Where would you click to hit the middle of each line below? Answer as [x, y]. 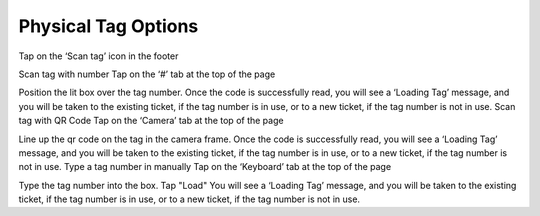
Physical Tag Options [108, 26]
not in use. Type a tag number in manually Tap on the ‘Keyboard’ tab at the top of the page [205, 167]
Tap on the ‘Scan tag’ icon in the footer [98, 56]
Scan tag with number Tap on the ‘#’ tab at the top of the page [147, 74]
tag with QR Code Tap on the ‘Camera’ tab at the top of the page [151, 121]
